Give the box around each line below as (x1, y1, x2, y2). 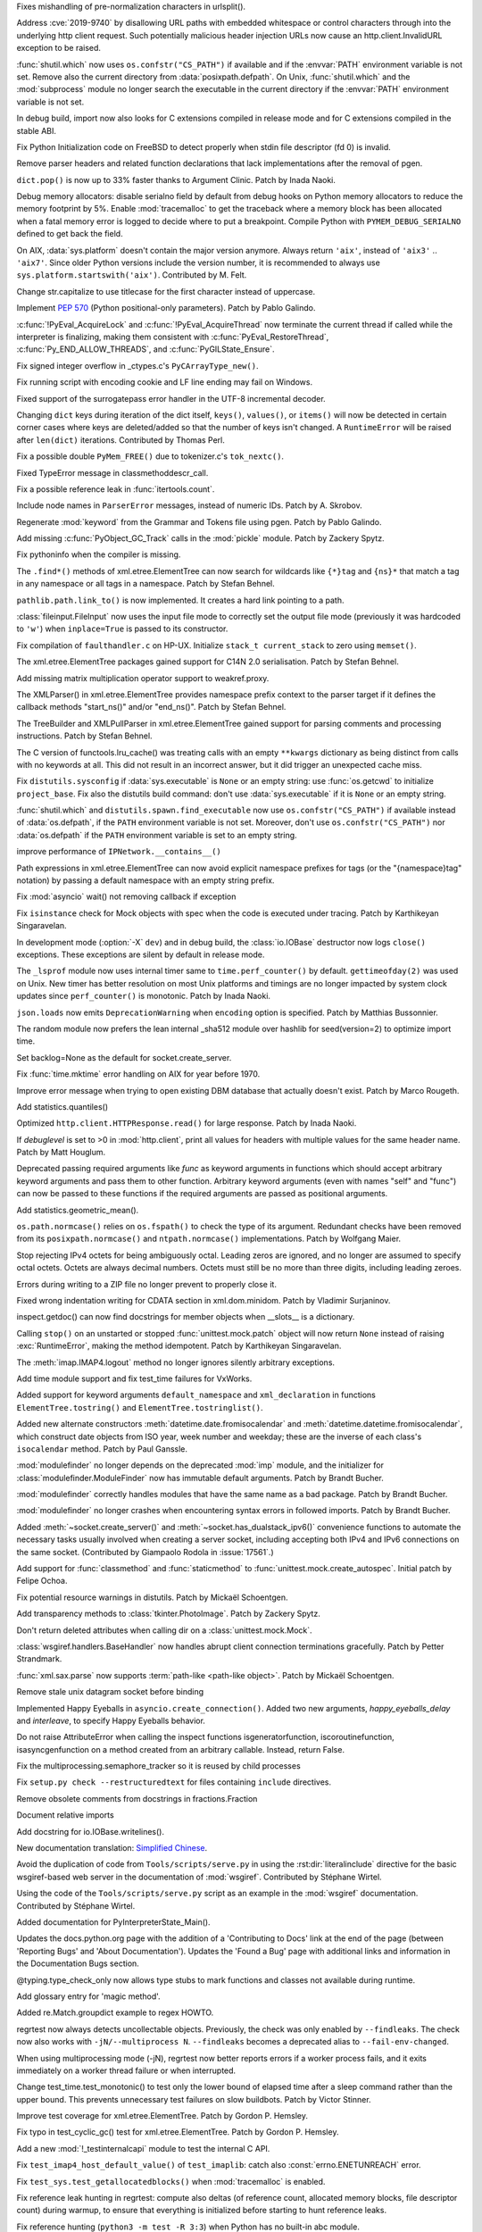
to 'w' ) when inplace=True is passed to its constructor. (16, 623, 229, 634)
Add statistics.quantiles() (16, 1101, 109, 1112)
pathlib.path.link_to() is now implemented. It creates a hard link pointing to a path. (16, 595, 345, 605)
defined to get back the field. (16, 229, 124, 239)
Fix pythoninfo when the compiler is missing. (16, 549, 181, 560)
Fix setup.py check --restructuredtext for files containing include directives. (16, 1777, 332, 1787)
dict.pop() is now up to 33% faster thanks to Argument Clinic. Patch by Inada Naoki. (16, 174, 337, 185)
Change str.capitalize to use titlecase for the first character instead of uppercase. (16, 286, 316, 296)
